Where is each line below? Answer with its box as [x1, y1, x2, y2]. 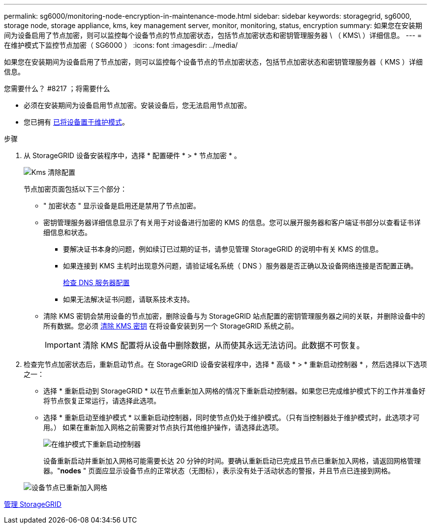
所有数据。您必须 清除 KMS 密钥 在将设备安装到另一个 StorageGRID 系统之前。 [43, 322, 298, 330]
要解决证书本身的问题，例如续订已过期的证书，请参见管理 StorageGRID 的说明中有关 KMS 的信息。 [63, 245, 383, 253]
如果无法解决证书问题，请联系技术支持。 [63, 295, 194, 303]
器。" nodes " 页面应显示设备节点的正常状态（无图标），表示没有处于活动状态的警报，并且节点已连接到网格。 [43, 466, 395, 475]
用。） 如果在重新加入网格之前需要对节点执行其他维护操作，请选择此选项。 [43, 423, 283, 431]
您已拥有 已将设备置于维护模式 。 [24, 118, 129, 126]
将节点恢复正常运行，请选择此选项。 [43, 396, 160, 405]
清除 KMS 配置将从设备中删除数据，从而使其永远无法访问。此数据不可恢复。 [82, 340, 365, 350]
